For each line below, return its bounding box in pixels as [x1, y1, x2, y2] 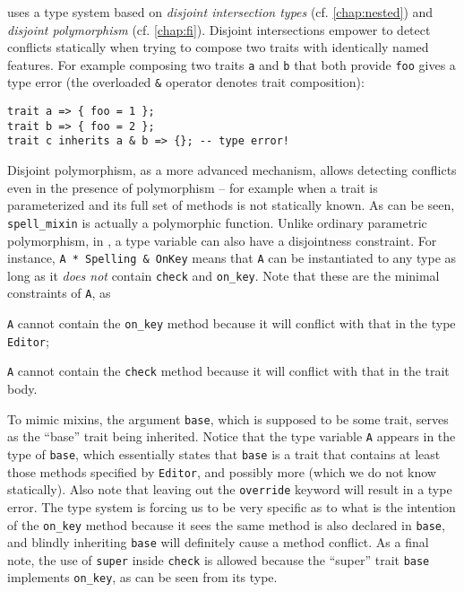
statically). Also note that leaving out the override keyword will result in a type [7, 480, 452, 499]
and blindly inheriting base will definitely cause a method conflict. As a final [7, 533, 429, 552]
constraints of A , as [7, 283, 111, 302]
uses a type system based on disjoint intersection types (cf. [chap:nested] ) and [7, 3, 434, 21]
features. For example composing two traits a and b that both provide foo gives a [7, 55, 456, 74]
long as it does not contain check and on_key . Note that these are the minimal [7, 266, 440, 284]
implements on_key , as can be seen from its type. [7, 568, 278, 587]
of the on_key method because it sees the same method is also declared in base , [7, 515, 445, 534]
